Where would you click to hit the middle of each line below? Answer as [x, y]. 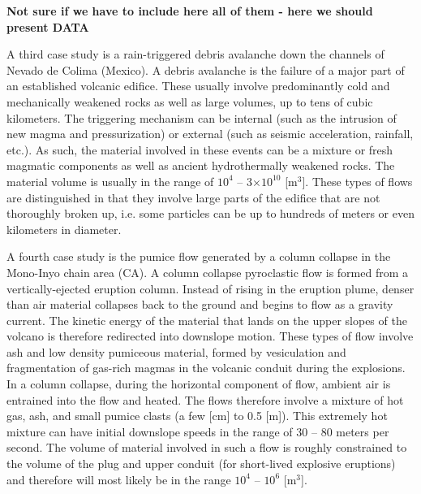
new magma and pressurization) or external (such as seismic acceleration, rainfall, [210, 134]
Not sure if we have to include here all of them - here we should [190, 11]
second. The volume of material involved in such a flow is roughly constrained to [207, 447]
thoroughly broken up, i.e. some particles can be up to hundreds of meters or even [210, 213]
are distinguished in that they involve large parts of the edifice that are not [193, 197]
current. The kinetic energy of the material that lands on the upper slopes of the [207, 320]
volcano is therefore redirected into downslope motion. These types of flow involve [210, 336]
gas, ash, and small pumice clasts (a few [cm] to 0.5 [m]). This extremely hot [197, 416]
